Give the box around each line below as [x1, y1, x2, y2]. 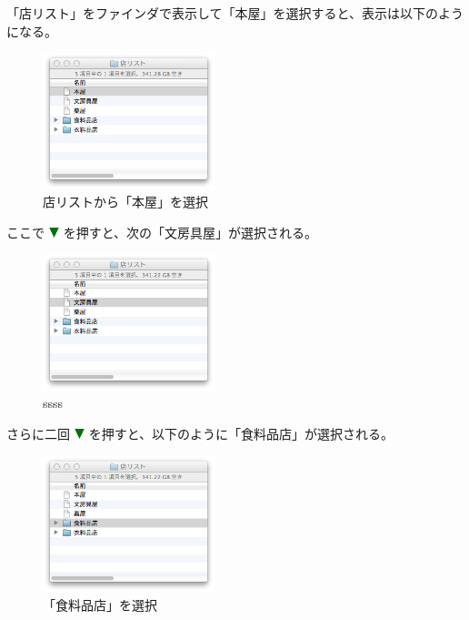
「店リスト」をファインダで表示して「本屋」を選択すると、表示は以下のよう [6, 4, 464, 22]
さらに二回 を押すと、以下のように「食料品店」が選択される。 [6, 423, 394, 442]
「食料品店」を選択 [43, 595, 157, 614]
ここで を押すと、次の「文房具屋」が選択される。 [6, 222, 318, 241]
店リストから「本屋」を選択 [43, 192, 208, 211]
